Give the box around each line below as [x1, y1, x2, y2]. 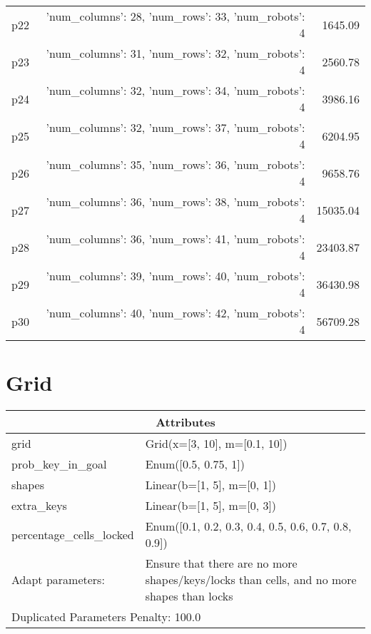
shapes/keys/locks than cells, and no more [145, 571, 357, 588]
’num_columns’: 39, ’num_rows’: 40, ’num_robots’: [46, 267, 305, 284]
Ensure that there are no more [145, 555, 298, 572]
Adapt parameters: [11, 571, 105, 588]
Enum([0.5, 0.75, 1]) [145, 456, 245, 473]
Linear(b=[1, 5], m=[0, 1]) [145, 476, 277, 494]
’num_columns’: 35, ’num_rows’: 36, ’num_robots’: [46, 156, 305, 173]
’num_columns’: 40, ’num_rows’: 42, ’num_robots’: [46, 305, 305, 321]
